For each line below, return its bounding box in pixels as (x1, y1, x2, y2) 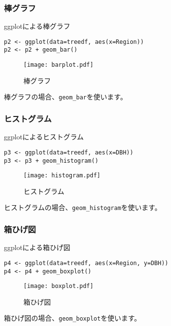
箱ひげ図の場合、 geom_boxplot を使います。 (4, 313, 141, 323)
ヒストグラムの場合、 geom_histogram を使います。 (4, 202, 162, 212)
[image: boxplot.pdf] (23, 283, 94, 290)
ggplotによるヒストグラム (4, 132, 84, 142)
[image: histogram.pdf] (23, 172, 101, 179)
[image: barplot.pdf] (23, 61, 94, 69)
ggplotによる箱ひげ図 (4, 242, 70, 252)
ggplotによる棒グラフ (4, 21, 70, 31)
